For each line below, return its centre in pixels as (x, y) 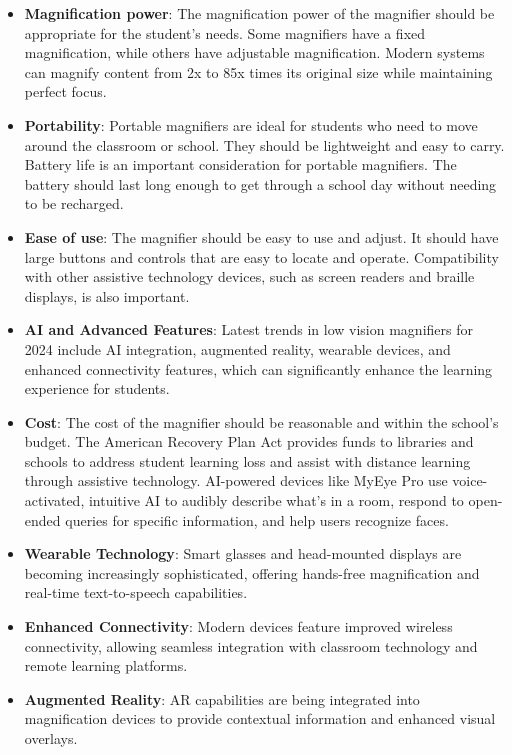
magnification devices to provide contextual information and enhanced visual (260, 718)
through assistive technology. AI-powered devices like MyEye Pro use (236, 480)
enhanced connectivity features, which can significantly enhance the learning (258, 368)
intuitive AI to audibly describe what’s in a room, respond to (276, 500)
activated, (54, 500)
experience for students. (97, 388)
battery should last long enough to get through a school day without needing (260, 183)
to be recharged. (74, 203)
